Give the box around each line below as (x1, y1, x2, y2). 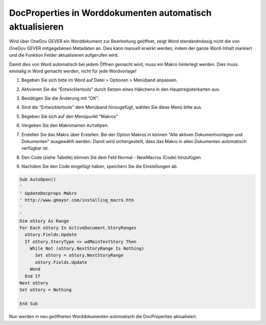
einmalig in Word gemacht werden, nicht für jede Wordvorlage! (9, 68, 136, 74)
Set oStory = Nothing (19, 287, 72, 293)
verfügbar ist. (21, 145, 49, 151)
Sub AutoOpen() (19, 177, 56, 182)
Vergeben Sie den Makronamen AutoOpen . (21, 122, 109, 128)
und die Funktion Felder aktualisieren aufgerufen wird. (9, 52, 119, 58)
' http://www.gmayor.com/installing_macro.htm (19, 197, 134, 203)
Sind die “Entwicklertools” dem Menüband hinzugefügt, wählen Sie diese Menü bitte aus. (21, 104, 202, 110)
